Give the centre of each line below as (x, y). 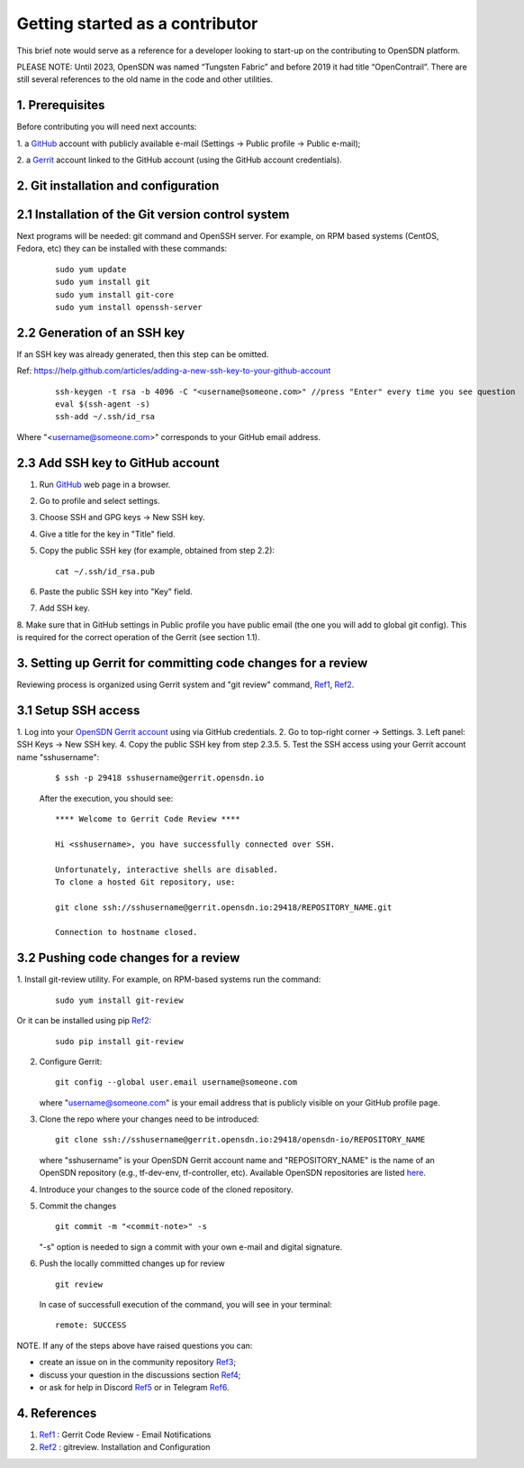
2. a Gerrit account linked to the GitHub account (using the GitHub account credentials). (179, 160)
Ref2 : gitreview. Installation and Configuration (125, 1447)
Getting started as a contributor (137, 23)
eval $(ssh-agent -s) (103, 404)
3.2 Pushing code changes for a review (128, 958)
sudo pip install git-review (119, 1041)
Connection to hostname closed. (126, 932)
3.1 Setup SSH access (78, 710)
